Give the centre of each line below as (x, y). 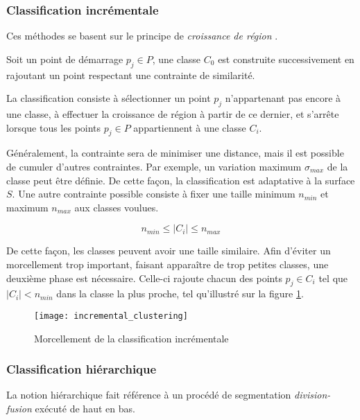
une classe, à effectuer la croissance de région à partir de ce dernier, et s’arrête (173, 114)
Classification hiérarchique (82, 369)
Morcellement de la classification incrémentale (131, 338)
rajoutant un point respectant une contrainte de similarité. (131, 75)
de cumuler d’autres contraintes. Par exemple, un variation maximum (154, 166)
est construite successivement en (286, 59)
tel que (333, 278)
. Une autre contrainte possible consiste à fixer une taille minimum (154, 194)
